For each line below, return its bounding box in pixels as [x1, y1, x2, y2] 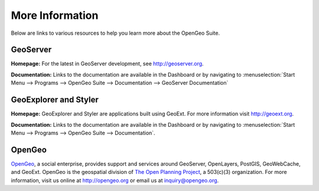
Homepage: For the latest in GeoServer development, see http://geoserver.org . [11, 60, 204, 67]
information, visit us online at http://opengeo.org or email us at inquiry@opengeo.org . [11, 177, 219, 184]
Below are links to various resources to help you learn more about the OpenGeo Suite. [11, 29, 220, 37]
